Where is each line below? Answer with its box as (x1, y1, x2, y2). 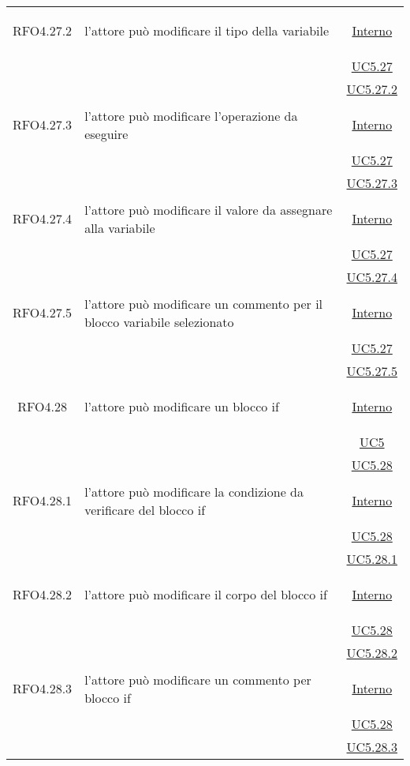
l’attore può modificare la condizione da (84, 482, 304, 501)
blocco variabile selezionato (84, 312, 234, 331)
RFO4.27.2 (13, 21, 73, 39)
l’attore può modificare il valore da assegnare (84, 200, 333, 219)
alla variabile (84, 218, 155, 237)
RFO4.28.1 (13, 491, 73, 509)
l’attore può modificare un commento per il (84, 294, 323, 313)
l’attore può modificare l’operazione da (84, 106, 298, 125)
